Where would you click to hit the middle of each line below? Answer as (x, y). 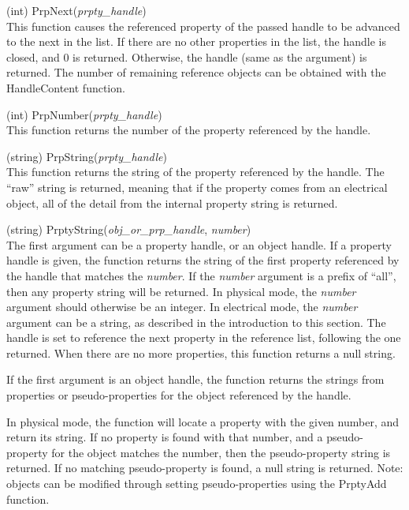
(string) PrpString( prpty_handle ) (87, 156)
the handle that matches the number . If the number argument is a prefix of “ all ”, (201, 275)
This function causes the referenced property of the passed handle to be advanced (203, 26)
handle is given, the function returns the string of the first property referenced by (203, 260)
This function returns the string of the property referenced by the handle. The (195, 172)
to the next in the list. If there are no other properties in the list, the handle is (196, 41)
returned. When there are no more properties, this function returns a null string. (201, 352)
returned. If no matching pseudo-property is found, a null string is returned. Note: (205, 468)
